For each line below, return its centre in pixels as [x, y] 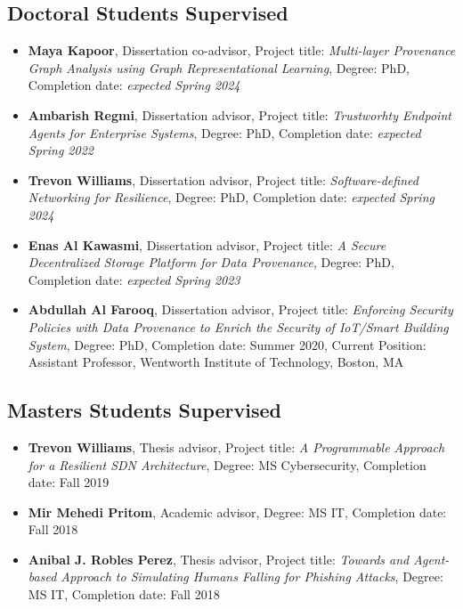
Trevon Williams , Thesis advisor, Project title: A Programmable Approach [236, 447]
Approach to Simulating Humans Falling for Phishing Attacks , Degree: [252, 577]
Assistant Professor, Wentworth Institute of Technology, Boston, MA [216, 362]
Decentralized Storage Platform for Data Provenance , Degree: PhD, [211, 262]
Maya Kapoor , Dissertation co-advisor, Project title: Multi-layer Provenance [242, 50]
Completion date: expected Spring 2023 [134, 279]
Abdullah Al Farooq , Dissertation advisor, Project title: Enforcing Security [240, 309]
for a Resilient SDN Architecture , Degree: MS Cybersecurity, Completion [227, 464]
